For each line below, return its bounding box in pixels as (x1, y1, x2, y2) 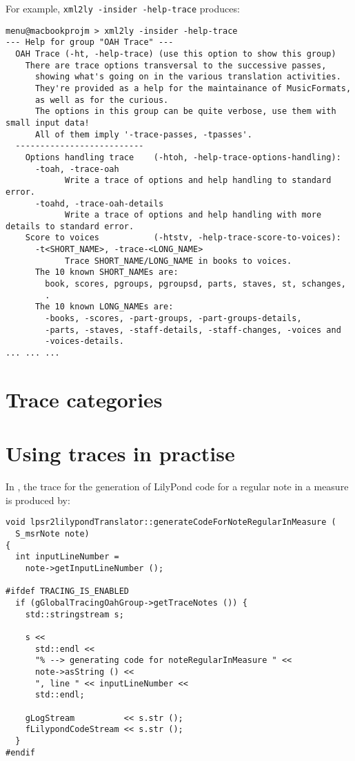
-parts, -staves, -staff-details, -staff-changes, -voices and (45, 325, 341, 335)
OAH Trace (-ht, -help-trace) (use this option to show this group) (15, 48, 336, 59)
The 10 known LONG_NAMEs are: (34, 302, 174, 312)
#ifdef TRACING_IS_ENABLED (6, 586, 129, 597)
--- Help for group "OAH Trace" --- (6, 37, 174, 48)
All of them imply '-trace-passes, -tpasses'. (34, 129, 252, 139)
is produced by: (6, 492, 70, 507)
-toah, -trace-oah (34, 164, 119, 174)
